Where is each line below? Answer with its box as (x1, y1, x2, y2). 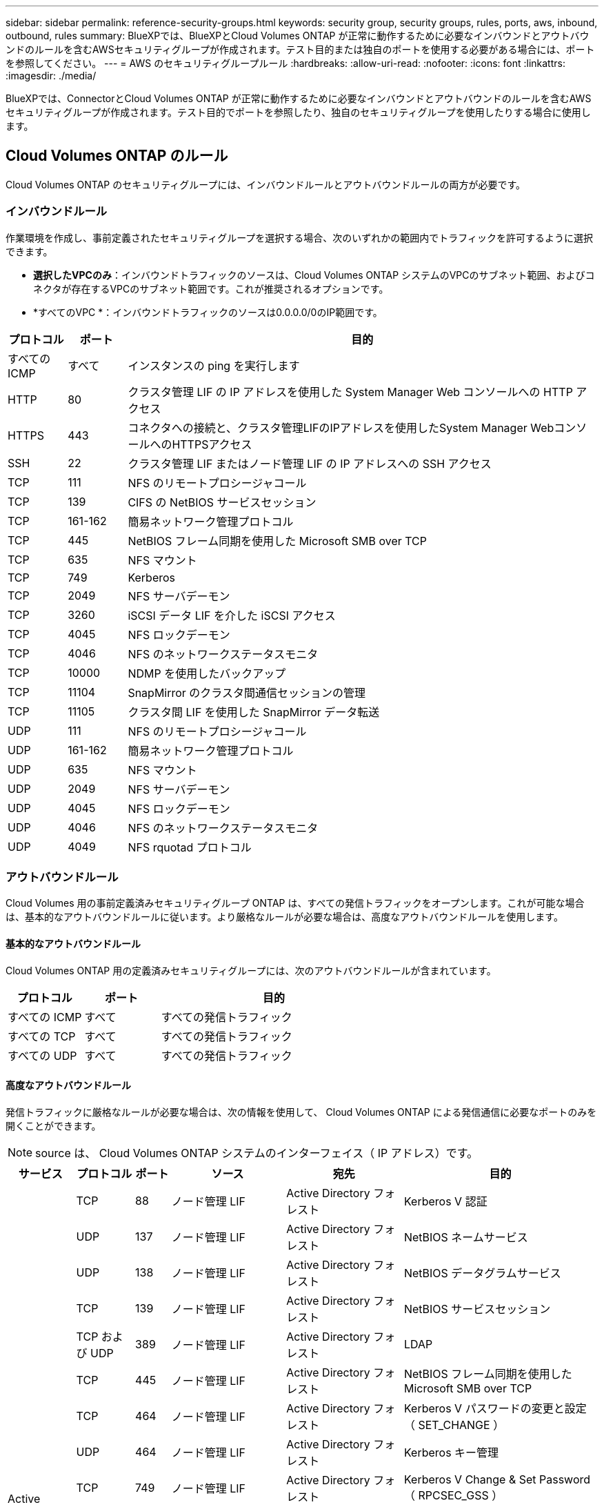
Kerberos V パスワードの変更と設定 (403, 1401, 587, 1415)
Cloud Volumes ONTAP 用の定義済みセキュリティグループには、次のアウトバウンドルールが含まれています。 (6, 964, 496, 976)
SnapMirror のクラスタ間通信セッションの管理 (128, 685, 366, 700)
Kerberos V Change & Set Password (403, 1472, 591, 1486)
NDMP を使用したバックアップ (128, 666, 286, 680)
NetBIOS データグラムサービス (403, 1265, 561, 1280)
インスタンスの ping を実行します (128, 358, 300, 373)
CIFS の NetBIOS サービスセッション (128, 495, 316, 509)
